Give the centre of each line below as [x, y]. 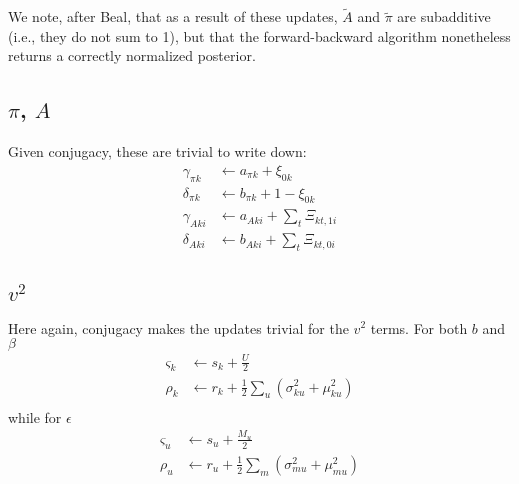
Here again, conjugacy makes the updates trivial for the [178, 327]
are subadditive [444, 16]
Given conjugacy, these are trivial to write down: [157, 151]
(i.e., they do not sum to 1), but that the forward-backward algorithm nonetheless [259, 35]
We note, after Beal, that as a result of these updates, [173, 16]
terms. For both [419, 327]
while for [35, 416]
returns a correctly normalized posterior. [132, 55]
